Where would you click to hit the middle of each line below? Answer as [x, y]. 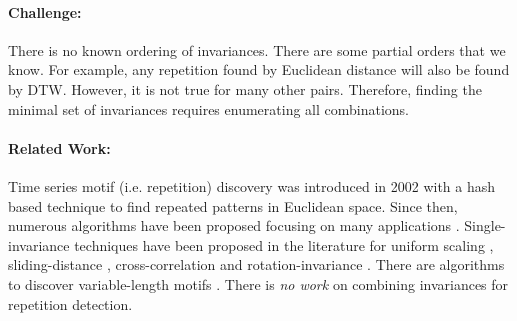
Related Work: [59, 147]
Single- [485, 225]
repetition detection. [70, 303]
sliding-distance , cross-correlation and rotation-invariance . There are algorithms [256, 264]
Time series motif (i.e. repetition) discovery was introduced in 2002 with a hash [252, 185]
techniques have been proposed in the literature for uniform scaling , [284, 244]
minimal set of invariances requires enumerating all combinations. [209, 108]
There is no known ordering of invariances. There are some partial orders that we [257, 49]
